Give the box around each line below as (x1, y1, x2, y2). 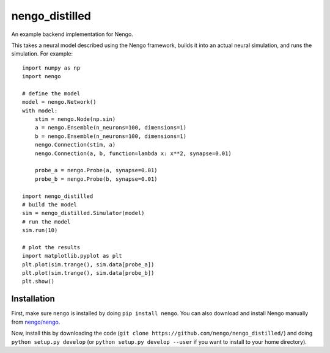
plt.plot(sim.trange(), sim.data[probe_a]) (22, 261, 155, 268)
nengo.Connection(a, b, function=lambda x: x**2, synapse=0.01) (34, 150, 232, 157)
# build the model (22, 201, 78, 208)
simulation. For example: (11, 50, 73, 57)
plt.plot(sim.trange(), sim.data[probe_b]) (22, 269, 155, 277)
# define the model (22, 90, 81, 97)
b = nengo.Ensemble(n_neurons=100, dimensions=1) (34, 133, 186, 140)
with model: (22, 107, 58, 114)
